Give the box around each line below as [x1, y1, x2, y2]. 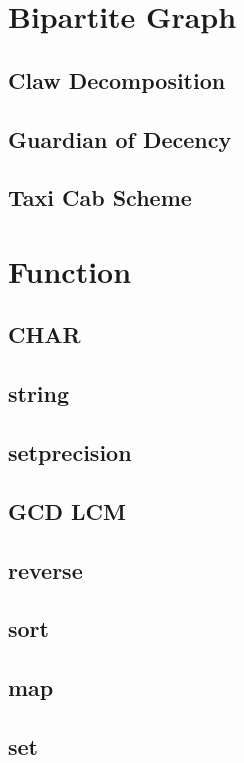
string [8, 378, 70, 409]
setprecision [8, 437, 132, 468]
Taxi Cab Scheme [8, 182, 192, 213]
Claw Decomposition [8, 64, 226, 95]
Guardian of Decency [8, 123, 232, 154]
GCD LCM [8, 495, 126, 526]
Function [8, 250, 132, 291]
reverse [8, 554, 83, 585]
